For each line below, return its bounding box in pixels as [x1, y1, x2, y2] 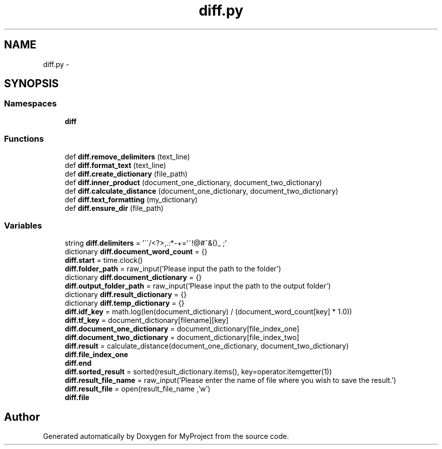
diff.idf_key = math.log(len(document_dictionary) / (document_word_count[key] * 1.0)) [65, 307, 352, 316]
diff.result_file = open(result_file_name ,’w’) [65, 384, 210, 394]
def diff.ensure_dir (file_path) [65, 203, 164, 212]
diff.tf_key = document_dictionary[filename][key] [65, 316, 229, 325]
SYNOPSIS [4, 77, 59, 90]
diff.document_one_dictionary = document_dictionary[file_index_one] [65, 324, 300, 333]
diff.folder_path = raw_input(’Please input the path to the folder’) [65, 264, 282, 273]
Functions [4, 134, 44, 144]
